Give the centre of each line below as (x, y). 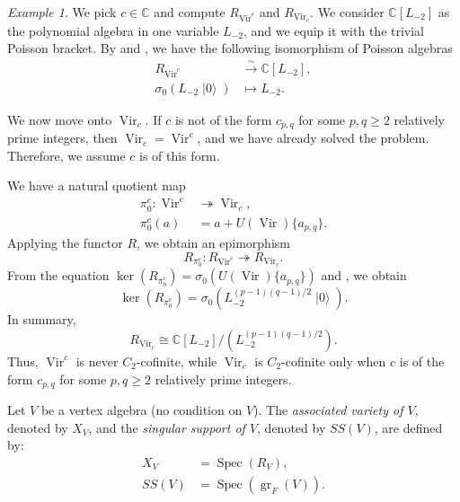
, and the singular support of (167, 427)
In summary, (42, 319)
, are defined (408, 427)
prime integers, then (62, 138)
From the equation (58, 275)
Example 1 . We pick (62, 12)
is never (97, 361)
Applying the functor (65, 243)
